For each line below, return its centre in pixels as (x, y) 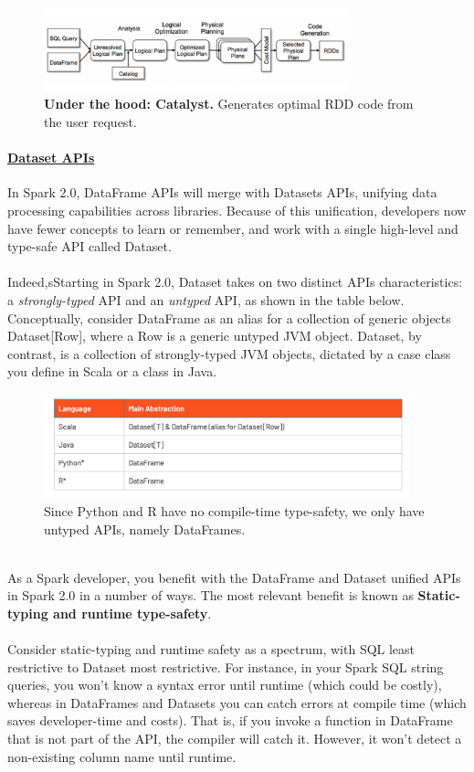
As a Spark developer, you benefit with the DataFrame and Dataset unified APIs (234, 577)
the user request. (90, 121)
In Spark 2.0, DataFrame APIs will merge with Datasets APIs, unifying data (222, 192)
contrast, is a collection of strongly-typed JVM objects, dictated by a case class (229, 353)
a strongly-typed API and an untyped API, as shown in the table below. (206, 299)
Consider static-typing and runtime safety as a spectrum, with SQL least (211, 649)
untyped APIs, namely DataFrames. (145, 529)
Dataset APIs (51, 158)
